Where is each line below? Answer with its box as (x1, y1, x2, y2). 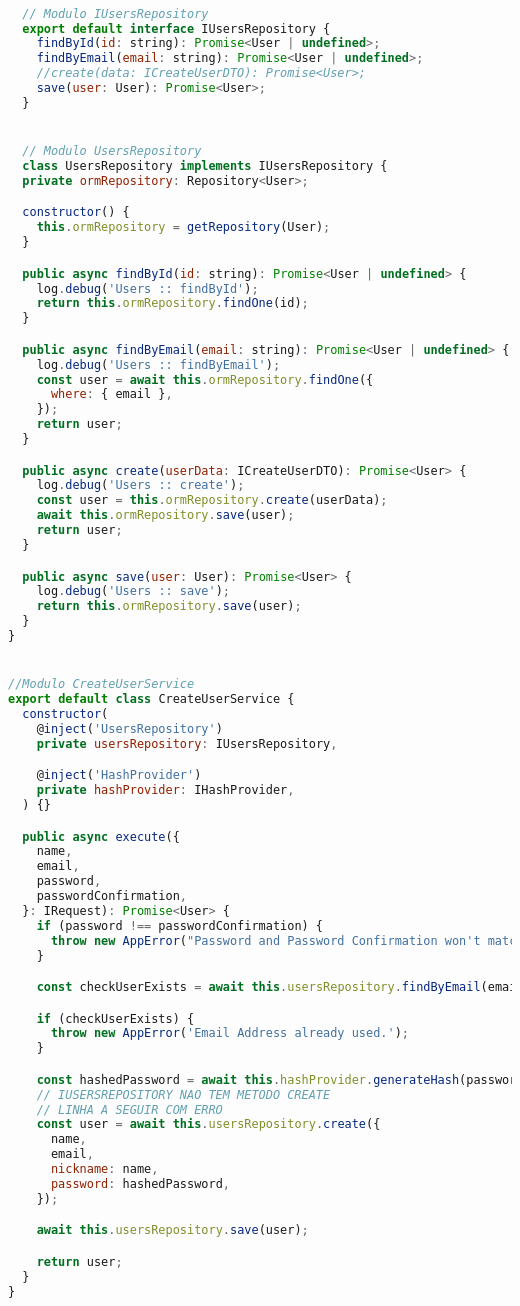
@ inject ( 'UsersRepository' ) (36, 721, 223, 736)
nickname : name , (50, 1162, 159, 1177)
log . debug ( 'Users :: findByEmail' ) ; (36, 357, 281, 372)
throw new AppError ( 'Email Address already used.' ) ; (50, 1026, 409, 1041)
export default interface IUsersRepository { (22, 21, 331, 36)
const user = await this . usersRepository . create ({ (36, 1117, 381, 1132)
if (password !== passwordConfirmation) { (36, 918, 324, 933)
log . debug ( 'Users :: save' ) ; (36, 584, 230, 599)
